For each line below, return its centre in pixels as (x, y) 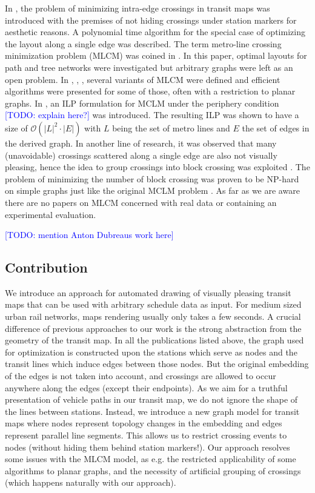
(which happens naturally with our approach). (91, 482)
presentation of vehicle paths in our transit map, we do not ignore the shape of (151, 399)
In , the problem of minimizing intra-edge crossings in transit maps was (138, 8)
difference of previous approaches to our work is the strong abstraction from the (153, 328)
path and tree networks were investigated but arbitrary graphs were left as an (149, 67)
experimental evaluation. (51, 214)
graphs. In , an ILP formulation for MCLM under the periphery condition (142, 103)
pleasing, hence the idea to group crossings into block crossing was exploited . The (157, 167)
